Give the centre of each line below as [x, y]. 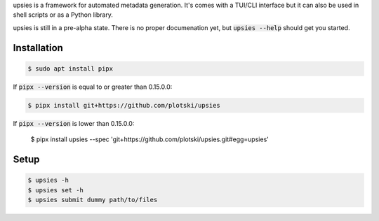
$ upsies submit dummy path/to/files [93, 200]
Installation [38, 48]
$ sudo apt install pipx [71, 69]
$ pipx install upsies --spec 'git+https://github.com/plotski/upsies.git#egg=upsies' [150, 139]
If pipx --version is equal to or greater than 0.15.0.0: [93, 87]
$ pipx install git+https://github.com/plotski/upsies [124, 105]
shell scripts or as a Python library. [63, 15]
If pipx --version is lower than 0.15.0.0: [74, 123]
